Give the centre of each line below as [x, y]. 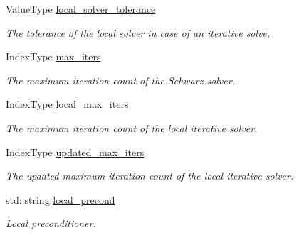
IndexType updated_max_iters [75, 152]
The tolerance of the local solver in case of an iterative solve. [138, 32]
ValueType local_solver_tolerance [81, 9]
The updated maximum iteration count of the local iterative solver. [150, 176]
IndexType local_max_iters [67, 104]
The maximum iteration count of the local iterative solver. [132, 127]
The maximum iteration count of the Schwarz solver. [120, 80]
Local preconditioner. [51, 223]
